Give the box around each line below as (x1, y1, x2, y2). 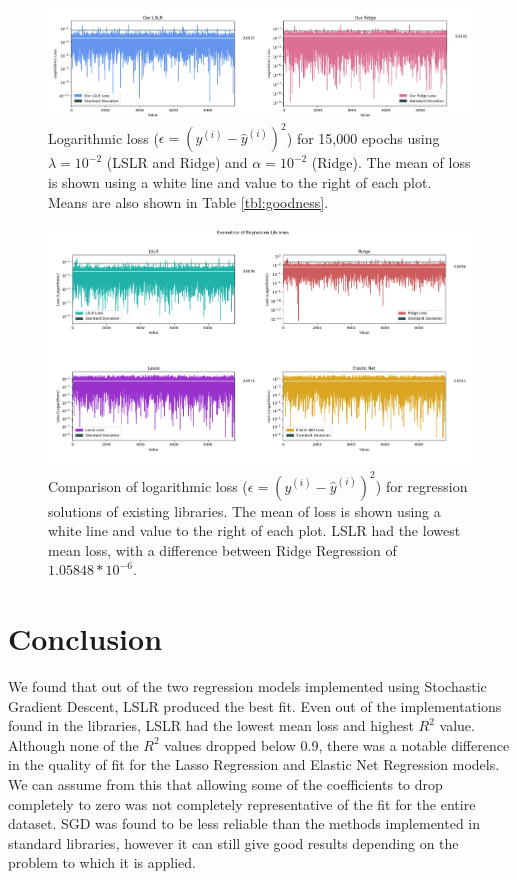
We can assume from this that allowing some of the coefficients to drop (8, 774, 443, 795)
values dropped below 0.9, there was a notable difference (164, 734, 510, 755)
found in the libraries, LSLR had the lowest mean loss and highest (8, 715, 414, 736)
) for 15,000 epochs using (286, 127, 440, 148)
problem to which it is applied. (8, 852, 196, 873)
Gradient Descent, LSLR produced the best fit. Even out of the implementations (8, 695, 502, 716)
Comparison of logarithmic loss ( (48, 475, 248, 496)
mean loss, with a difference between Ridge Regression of (48, 539, 397, 560)
